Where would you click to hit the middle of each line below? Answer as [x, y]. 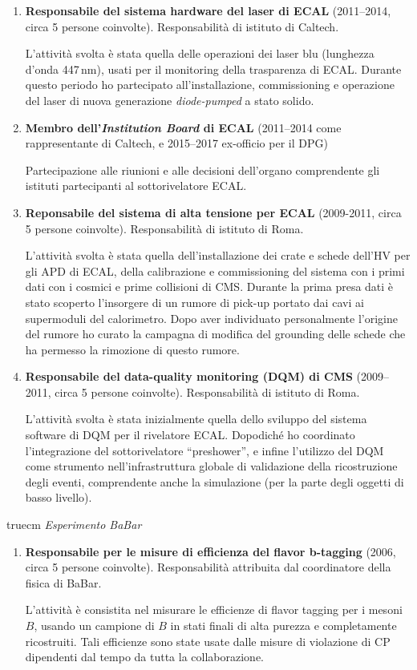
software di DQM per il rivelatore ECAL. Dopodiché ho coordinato [190, 435]
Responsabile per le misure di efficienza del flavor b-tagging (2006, [211, 551]
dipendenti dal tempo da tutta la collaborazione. [144, 657]
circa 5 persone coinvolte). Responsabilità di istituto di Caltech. [182, 26]
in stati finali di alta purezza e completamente [283, 625]
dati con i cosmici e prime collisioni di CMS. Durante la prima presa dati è [209, 287]
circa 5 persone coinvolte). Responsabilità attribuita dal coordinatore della [208, 567]
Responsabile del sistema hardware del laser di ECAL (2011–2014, [208, 10]
